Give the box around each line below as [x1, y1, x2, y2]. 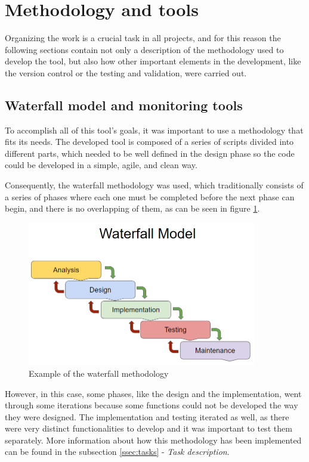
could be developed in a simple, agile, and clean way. [5, 159, 197, 171]
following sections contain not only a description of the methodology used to [5, 43, 284, 55]
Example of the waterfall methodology [29, 367, 169, 379]
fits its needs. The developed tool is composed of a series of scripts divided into [5, 135, 294, 148]
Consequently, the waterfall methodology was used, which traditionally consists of [5, 179, 304, 191]
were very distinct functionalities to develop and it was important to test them [5, 422, 292, 435]
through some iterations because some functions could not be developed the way [5, 399, 298, 411]
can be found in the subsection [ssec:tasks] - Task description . [5, 445, 230, 458]
